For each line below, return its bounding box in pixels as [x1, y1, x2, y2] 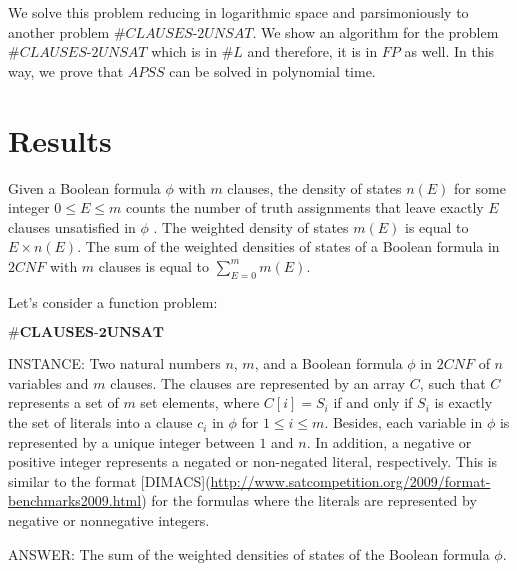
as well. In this [404, 41, 495, 62]
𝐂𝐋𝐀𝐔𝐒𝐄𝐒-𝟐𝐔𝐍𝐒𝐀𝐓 [19, 326, 165, 341]
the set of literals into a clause [8, 412, 193, 433]
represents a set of [8, 392, 119, 413]
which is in [151, 41, 217, 62]
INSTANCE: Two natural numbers [8, 353, 221, 374]
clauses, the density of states [227, 177, 402, 198]
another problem [8, 21, 110, 42]
